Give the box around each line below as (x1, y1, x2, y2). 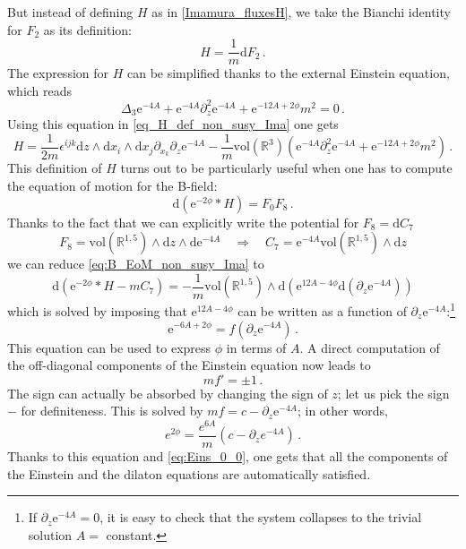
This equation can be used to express (7, 338, 211, 356)
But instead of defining (7, 3, 134, 21)
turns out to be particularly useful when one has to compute (120, 159, 453, 177)
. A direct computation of (299, 338, 440, 356)
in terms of (226, 338, 287, 356)
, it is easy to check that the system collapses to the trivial (99, 508, 422, 527)
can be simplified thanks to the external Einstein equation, (126, 64, 450, 82)
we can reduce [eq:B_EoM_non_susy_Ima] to (7, 254, 264, 273)
